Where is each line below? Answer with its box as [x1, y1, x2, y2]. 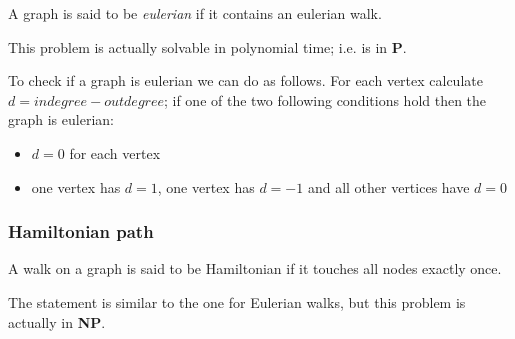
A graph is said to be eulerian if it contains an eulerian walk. [8, 3, 382, 23]
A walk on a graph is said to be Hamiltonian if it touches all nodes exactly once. [8, 258, 502, 279]
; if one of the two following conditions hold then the [163, 89, 487, 110]
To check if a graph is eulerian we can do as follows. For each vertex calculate [8, 70, 483, 91]
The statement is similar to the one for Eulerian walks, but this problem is [8, 291, 466, 312]
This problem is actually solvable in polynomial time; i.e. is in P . [8, 36, 407, 57]
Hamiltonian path [8, 219, 154, 244]
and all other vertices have [307, 176, 470, 197]
